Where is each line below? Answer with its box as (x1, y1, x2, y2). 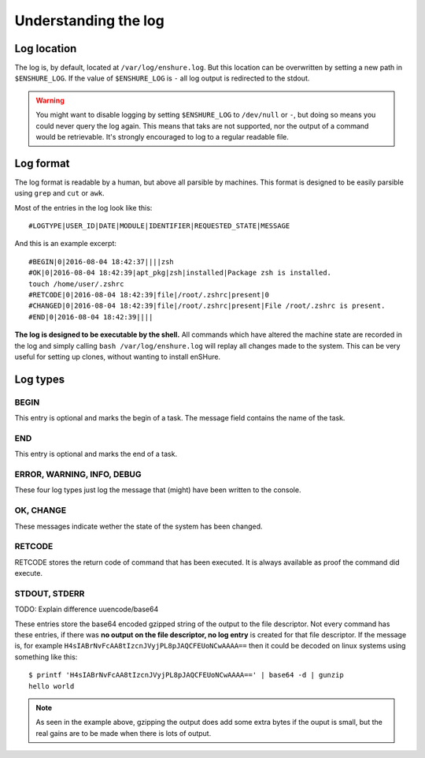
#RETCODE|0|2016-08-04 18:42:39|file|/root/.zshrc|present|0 (28, 290, 269, 300)
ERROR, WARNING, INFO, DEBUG (14, 469, 142, 480)
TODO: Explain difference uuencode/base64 (14, 604, 159, 614)
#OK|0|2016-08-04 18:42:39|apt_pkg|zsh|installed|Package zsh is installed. (28, 268, 332, 278)
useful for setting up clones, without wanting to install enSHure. (14, 352, 220, 361)
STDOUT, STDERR (14, 588, 85, 599)
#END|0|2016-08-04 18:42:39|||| (28, 312, 153, 321)
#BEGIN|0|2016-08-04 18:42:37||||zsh (28, 257, 175, 266)
